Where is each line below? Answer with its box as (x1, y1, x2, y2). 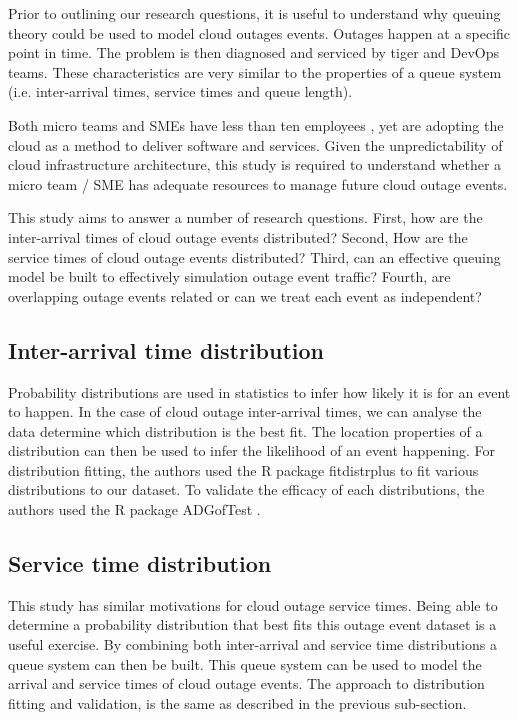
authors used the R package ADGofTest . (8, 499, 261, 520)
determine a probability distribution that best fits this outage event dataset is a (8, 614, 497, 635)
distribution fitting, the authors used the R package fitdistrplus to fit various (8, 459, 479, 480)
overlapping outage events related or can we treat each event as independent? (8, 285, 482, 306)
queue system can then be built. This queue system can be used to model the (8, 653, 482, 674)
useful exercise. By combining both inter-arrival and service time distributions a (8, 634, 497, 655)
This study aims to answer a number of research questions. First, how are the (8, 207, 483, 228)
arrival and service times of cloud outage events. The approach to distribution (8, 673, 485, 694)
